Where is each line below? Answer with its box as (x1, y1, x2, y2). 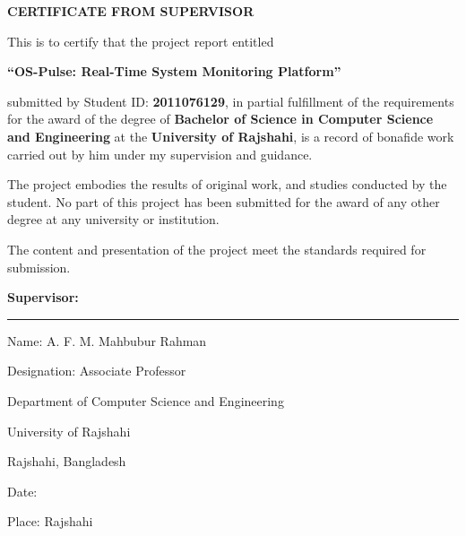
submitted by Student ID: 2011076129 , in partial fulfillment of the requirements (7, 91, 454, 110)
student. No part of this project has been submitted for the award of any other (7, 192, 440, 211)
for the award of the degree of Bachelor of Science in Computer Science (7, 109, 434, 128)
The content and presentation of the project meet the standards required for (7, 239, 427, 258)
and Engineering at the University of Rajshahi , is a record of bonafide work (7, 126, 454, 145)
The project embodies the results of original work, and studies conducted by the (7, 175, 447, 194)
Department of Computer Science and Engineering (7, 391, 284, 410)
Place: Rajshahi (7, 512, 93, 531)
